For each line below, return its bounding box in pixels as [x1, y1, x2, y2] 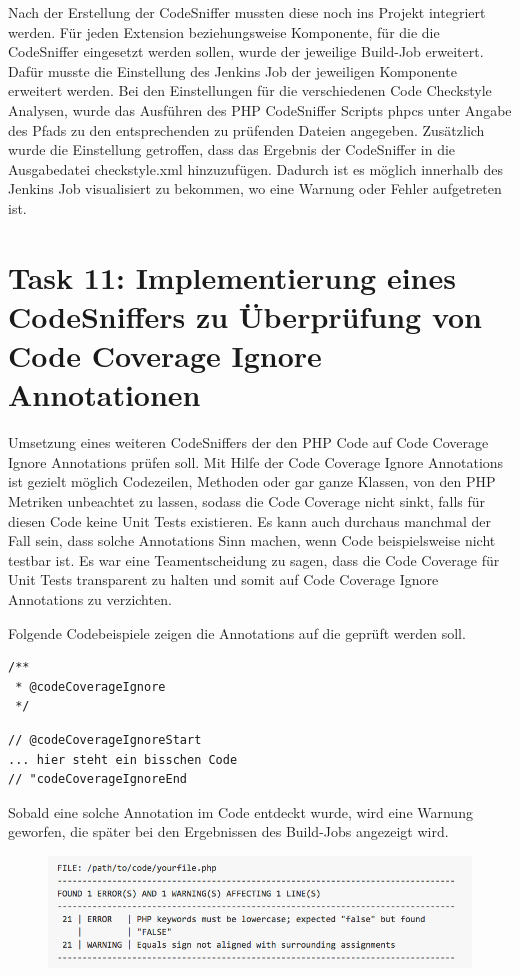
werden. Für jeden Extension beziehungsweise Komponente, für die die [8, 21, 440, 42]
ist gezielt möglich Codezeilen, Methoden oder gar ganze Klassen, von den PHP [8, 471, 496, 492]
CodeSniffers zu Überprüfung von [8, 295, 482, 336]
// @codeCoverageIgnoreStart [8, 732, 202, 747]
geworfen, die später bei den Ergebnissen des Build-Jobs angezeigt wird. [8, 821, 449, 842]
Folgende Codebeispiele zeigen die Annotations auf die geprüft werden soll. [8, 622, 466, 643]
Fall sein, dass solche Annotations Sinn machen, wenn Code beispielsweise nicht [8, 530, 496, 551]
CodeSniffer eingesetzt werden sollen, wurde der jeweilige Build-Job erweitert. [8, 41, 484, 62]
